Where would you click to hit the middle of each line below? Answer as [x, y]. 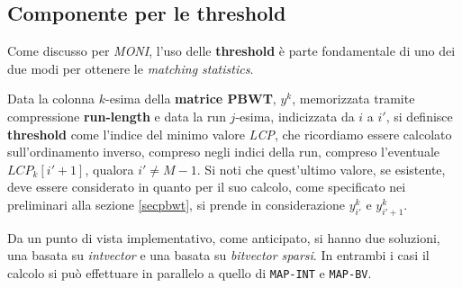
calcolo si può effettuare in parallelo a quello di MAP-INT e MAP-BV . [190, 272]
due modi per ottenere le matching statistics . [131, 68]
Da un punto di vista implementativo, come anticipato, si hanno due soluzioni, [224, 237]
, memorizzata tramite [353, 99]
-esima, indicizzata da [295, 116]
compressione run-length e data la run [117, 116]
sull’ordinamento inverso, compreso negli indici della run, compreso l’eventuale [224, 152]
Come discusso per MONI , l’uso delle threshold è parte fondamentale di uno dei [231, 51]
